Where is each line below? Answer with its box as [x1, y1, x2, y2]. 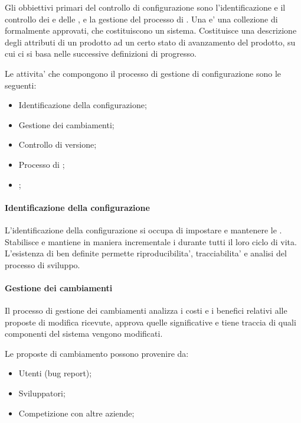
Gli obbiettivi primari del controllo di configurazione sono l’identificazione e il [5, 1, 286, 13]
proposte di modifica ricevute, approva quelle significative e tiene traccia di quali [5, 315, 296, 328]
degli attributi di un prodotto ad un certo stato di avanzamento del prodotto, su [5, 35, 296, 48]
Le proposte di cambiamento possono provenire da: [5, 347, 189, 359]
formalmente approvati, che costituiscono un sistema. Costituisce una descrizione [5, 24, 297, 37]
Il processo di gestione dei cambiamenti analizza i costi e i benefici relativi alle [5, 304, 287, 317]
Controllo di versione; [18, 138, 97, 151]
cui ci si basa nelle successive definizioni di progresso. [5, 47, 197, 60]
